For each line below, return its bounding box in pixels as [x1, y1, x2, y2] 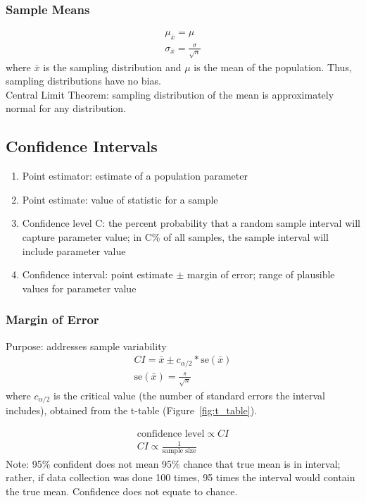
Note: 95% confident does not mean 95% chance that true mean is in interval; [6, 456, 341, 471]
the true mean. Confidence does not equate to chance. [6, 483, 238, 498]
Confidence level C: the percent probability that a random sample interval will [22, 216, 360, 230]
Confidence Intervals [6, 135, 158, 157]
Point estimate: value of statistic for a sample [22, 192, 218, 206]
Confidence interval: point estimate [22, 267, 173, 282]
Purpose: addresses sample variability [6, 338, 167, 353]
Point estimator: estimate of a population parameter [22, 168, 248, 183]
